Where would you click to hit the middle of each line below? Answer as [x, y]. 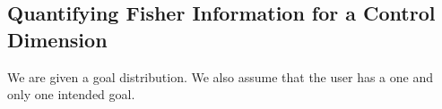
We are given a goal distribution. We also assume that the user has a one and [221, 76]
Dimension [57, 39]
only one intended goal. [71, 94]
